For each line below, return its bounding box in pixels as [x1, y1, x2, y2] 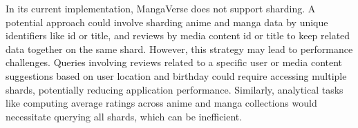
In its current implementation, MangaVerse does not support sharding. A [6, 1, 316, 15]
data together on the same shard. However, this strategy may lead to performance [6, 41, 353, 56]
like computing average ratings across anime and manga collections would [6, 96, 317, 110]
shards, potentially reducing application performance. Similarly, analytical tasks [6, 82, 343, 96]
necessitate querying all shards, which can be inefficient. [6, 109, 243, 123]
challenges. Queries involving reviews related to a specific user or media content [6, 55, 343, 70]
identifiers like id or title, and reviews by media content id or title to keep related [6, 28, 350, 43]
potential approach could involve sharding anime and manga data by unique [6, 14, 328, 29]
